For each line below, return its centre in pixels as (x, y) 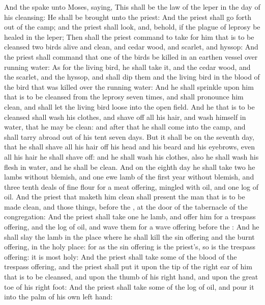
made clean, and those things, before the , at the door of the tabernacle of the (126, 206)
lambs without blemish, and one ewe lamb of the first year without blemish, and (129, 177)
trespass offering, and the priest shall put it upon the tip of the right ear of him (128, 266)
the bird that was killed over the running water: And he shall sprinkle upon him (129, 86)
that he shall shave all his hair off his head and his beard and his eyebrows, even (129, 147)
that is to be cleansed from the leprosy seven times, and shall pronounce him (124, 97)
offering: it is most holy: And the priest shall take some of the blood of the (121, 256)
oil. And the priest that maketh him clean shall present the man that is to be (125, 197)
